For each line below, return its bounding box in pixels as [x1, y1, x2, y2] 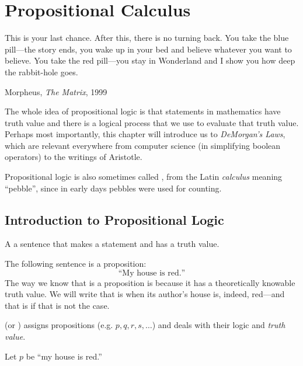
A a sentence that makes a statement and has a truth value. [5, 238, 220, 250]
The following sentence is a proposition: [5, 257, 147, 270]
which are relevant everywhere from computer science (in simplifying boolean [5, 139, 281, 151]
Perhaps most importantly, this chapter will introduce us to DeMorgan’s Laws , [5, 128, 285, 140]
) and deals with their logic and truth [152, 319, 285, 331]
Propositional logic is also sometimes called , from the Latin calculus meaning [5, 170, 283, 183]
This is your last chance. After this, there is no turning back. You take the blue [5, 32, 289, 44]
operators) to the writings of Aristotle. [5, 151, 142, 163]
